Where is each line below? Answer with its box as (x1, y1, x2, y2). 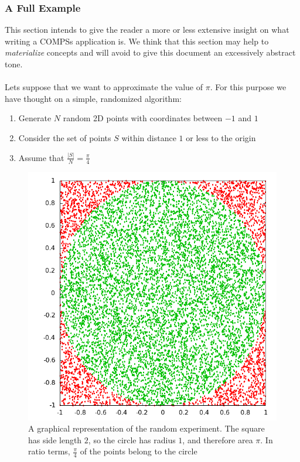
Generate (18, 112, 52, 124)
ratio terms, (28, 445, 70, 457)
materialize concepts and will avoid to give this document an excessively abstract (5, 46, 296, 59)
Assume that (18, 151, 64, 163)
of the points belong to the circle (80, 445, 197, 457)
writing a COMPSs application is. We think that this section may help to (5, 35, 269, 47)
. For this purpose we (210, 81, 287, 93)
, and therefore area (182, 433, 253, 446)
